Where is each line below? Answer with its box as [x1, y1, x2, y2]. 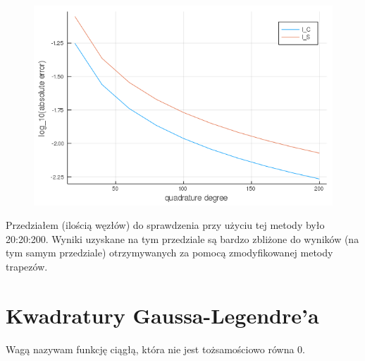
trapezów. [6, 259, 48, 274]
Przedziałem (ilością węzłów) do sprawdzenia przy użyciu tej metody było [6, 218, 325, 232]
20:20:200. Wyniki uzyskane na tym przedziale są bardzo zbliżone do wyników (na [6, 231, 359, 246]
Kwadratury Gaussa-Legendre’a [6, 300, 319, 329]
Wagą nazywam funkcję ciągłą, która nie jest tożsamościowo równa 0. [6, 341, 305, 356]
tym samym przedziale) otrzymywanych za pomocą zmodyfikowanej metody [6, 245, 333, 260]
